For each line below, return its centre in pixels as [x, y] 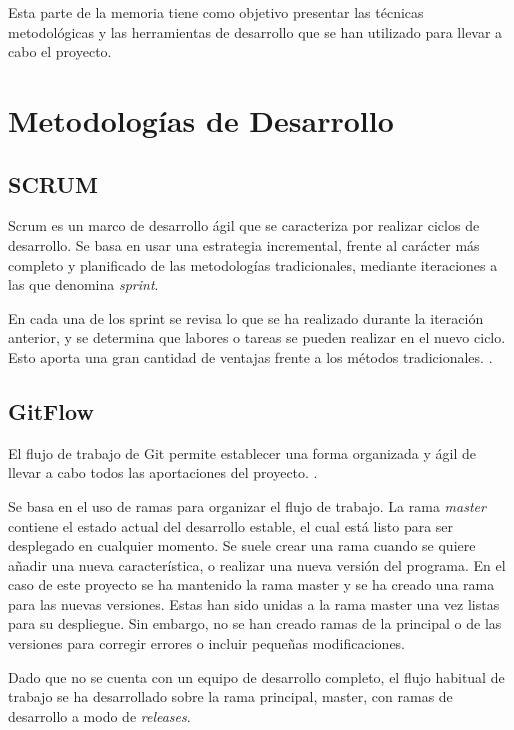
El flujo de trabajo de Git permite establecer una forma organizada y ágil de [242, 452]
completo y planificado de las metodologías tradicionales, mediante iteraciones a [253, 264]
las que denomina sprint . [83, 284]
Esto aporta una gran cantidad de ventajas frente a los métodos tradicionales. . [250, 356]
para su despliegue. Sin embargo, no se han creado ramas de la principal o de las [255, 623]
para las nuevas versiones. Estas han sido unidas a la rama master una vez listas [254, 603]
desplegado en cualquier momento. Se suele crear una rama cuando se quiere [242, 545]
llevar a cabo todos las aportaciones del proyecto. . [163, 472]
